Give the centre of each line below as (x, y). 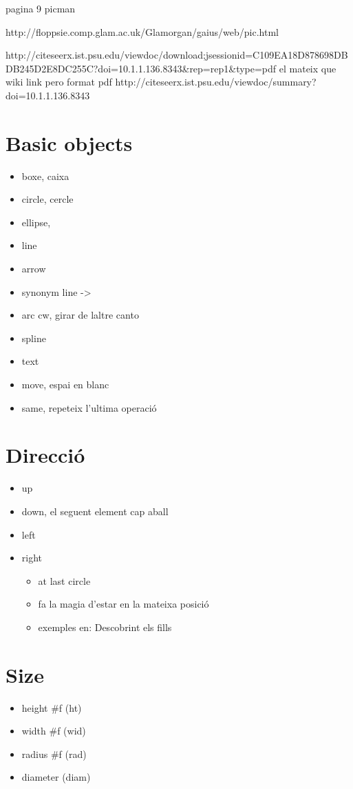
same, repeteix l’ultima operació (89, 407)
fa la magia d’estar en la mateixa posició (124, 604)
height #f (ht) (52, 707)
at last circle (64, 580)
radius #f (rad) (54, 753)
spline (34, 338)
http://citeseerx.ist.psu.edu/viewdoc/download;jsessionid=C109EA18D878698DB (177, 55)
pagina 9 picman (41, 8)
